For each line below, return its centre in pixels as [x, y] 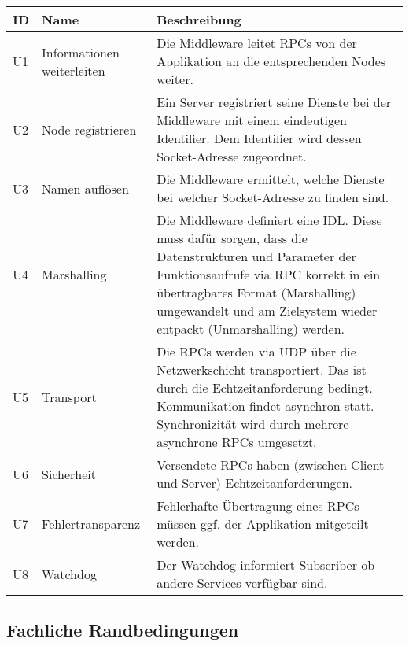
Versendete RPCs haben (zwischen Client [271, 465]
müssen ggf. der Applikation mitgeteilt [263, 524]
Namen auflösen [85, 188]
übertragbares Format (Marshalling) [256, 292]
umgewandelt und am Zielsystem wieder [267, 310]
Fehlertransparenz [91, 524]
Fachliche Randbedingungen [123, 630]
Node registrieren [89, 129]
